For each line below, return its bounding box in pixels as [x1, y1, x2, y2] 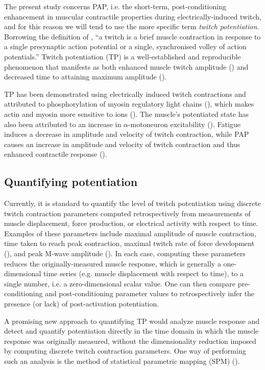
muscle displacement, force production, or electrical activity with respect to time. [4, 218, 258, 229]
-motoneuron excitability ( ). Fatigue [128, 118, 240, 129]
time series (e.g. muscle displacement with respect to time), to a [43, 268, 244, 279]
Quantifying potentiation [4, 174, 138, 190]
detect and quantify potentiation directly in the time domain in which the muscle [4, 325, 259, 336]
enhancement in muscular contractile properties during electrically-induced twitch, [4, 11, 262, 22]
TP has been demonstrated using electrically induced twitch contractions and [4, 88, 246, 99]
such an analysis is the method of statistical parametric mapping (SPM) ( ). [4, 356, 240, 366]
